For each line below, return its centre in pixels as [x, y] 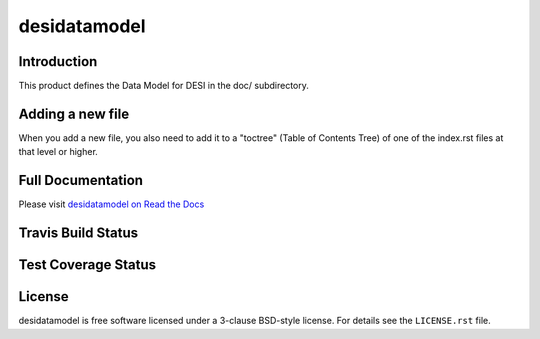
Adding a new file [74, 113]
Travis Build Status [78, 233]
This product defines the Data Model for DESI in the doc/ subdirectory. [164, 86]
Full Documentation [81, 180]
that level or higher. [58, 152]
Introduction [58, 61]
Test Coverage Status [87, 265]
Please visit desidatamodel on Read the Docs [111, 204]
